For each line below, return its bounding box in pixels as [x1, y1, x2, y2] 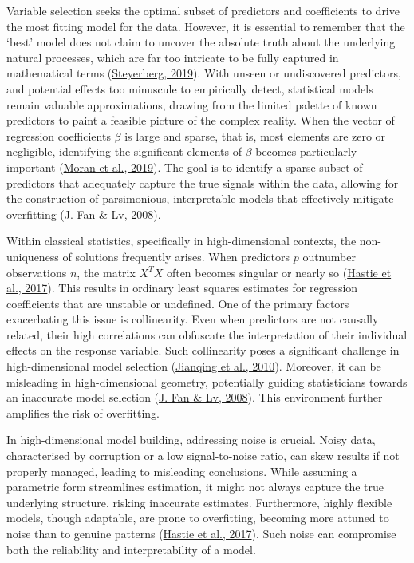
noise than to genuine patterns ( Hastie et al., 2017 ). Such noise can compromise [6, 525, 396, 541]
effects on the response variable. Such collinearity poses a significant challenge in [6, 342, 400, 359]
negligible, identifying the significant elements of [6, 143, 242, 160]
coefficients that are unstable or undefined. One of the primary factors [6, 295, 349, 311]
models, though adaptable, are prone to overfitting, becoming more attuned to [6, 509, 389, 526]
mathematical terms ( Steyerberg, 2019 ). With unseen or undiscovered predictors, [6, 65, 401, 81]
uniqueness [6, 248, 59, 264]
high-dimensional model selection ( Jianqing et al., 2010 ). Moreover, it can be [6, 358, 381, 375]
